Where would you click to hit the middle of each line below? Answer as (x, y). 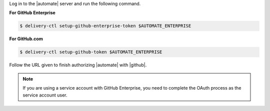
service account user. (45, 95)
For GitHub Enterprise (32, 13)
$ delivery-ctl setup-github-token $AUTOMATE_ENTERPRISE (91, 52)
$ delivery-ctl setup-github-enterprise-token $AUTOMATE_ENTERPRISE (105, 26)
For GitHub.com (26, 39)
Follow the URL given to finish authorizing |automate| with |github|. (78, 65)
